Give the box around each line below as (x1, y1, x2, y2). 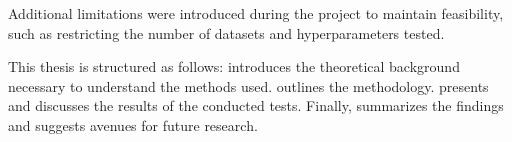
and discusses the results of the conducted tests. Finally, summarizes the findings (8, 95, 504, 116)
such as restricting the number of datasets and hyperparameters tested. (8, 22, 445, 43)
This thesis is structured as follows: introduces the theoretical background (8, 56, 460, 77)
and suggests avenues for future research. (8, 114, 258, 135)
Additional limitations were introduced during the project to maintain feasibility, (8, 3, 504, 23)
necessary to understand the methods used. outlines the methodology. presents (8, 75, 489, 96)
